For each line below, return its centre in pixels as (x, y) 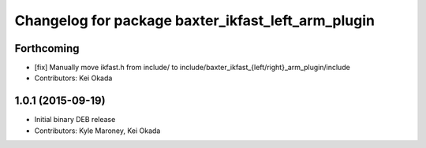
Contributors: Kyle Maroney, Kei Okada (97, 131)
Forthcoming (47, 48)
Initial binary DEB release (75, 120)
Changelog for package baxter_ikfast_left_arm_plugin (194, 20)
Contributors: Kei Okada (73, 78)
